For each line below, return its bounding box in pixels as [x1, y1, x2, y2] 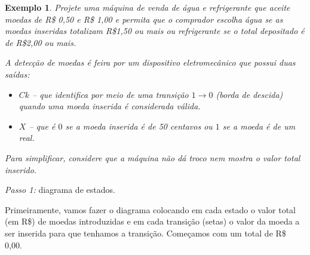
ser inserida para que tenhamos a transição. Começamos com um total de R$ [5, 226, 286, 239]
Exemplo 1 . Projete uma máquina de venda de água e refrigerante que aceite [5, 1, 290, 13]
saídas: [5, 67, 30, 80]
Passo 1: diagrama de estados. [5, 183, 115, 196]
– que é [29, 119, 56, 132]
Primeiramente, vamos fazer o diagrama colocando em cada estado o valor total [5, 203, 296, 216]
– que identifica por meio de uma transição [32, 88, 189, 100]
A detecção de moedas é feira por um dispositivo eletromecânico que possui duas [5, 56, 296, 69]
